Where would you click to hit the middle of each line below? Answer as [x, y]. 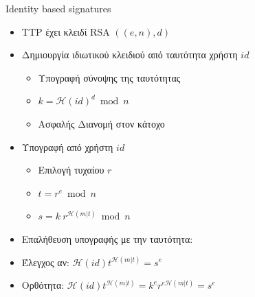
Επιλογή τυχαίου [71, 170]
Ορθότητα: [43, 285]
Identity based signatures [58, 8]
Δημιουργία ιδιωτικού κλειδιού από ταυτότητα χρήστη [130, 55]
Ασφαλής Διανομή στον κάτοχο [101, 123]
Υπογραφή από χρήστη [67, 146]
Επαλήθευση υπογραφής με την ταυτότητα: [107, 238]
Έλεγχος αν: [45, 262]
